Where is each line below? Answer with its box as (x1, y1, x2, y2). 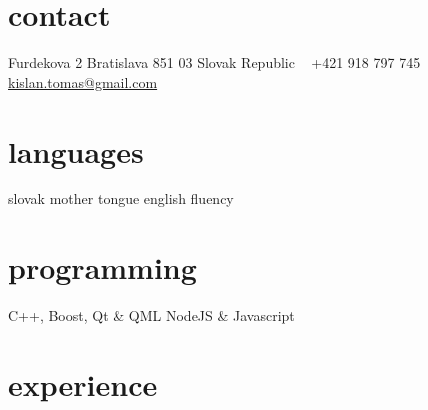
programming (8, 247, 197, 288)
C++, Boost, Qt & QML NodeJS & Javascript (8, 305, 295, 326)
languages (8, 130, 144, 171)
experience (8, 363, 158, 404)
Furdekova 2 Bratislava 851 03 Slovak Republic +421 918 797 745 (8, 52, 421, 73)
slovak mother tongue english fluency (8, 188, 234, 209)
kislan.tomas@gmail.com (8, 71, 158, 92)
